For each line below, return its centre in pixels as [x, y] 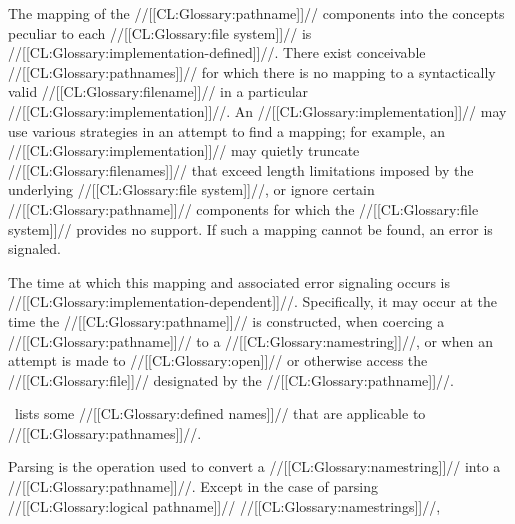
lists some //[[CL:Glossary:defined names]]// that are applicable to [220, 413]
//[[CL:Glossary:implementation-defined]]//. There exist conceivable [217, 52]
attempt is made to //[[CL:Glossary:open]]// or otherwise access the [218, 360]
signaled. [34, 248]
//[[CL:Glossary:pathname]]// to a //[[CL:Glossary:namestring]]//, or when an [250, 340]
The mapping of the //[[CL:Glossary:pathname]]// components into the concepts [256, 13]
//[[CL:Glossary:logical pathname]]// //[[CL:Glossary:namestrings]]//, [224, 505]
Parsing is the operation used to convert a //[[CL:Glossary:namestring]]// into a [254, 466]
